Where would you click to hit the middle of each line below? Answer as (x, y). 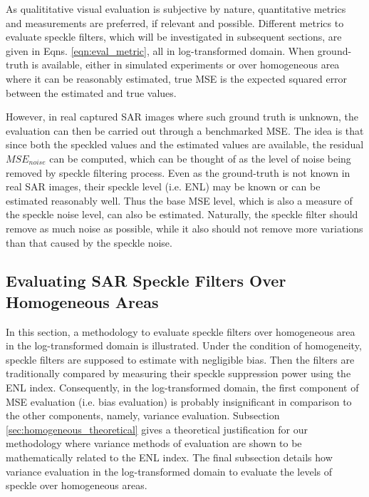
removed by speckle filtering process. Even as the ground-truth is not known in (178, 172)
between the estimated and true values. (91, 92)
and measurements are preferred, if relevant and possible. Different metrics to (175, 22)
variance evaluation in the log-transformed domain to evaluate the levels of (169, 471)
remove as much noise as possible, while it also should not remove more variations (184, 228)
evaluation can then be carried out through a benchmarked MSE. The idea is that (185, 130)
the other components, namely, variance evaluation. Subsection (143, 415)
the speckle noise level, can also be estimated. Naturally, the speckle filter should (182, 214)
